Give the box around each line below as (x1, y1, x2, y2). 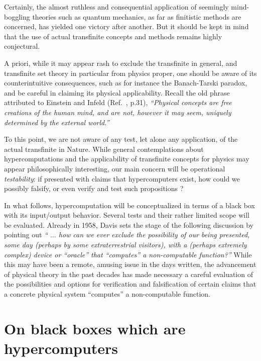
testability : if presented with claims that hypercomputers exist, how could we (4, 173, 240, 184)
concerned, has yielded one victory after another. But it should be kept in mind (4, 21, 249, 32)
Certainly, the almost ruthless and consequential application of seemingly (4, 2, 229, 12)
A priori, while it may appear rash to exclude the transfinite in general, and (4, 57, 237, 68)
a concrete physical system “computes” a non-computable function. (4, 289, 210, 299)
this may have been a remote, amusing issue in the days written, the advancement (4, 259, 256, 269)
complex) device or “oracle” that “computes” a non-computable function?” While (4, 249, 252, 259)
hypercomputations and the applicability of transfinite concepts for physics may (4, 153, 249, 164)
